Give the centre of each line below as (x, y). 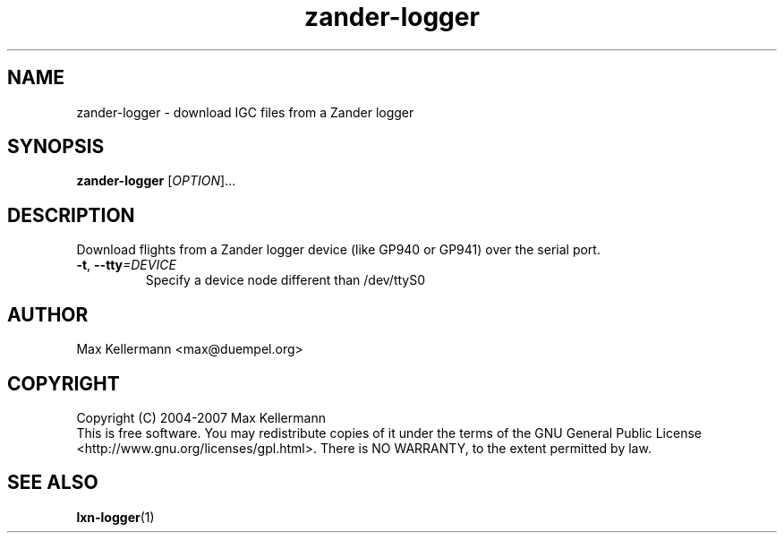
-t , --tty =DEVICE (126, 265)
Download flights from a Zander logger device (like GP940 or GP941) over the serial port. (338, 250)
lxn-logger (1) (115, 517)
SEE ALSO (53, 483)
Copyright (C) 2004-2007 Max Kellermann (201, 417)
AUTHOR (48, 314)
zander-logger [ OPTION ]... (156, 181)
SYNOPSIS (56, 147)
